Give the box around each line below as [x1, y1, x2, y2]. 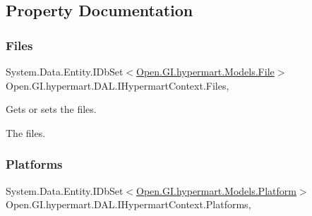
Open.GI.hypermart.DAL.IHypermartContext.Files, [6, 78, 229, 92]
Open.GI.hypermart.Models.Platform [136, 183, 296, 198]
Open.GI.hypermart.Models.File [136, 64, 275, 78]
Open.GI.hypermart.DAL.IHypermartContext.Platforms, [6, 197, 251, 212]
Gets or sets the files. [6, 102, 97, 116]
